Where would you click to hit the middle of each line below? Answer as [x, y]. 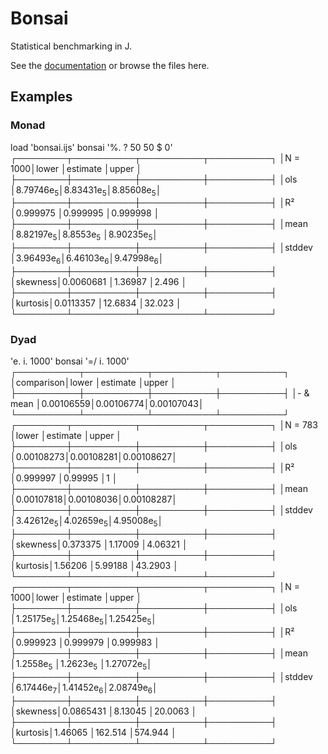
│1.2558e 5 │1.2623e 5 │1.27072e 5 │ [81, 664]
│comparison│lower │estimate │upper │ [93, 383]
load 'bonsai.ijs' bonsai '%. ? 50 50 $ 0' [91, 147]
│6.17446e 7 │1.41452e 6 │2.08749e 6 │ [84, 688]
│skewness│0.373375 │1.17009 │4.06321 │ [99, 544]
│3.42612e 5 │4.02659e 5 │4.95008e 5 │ [87, 522]
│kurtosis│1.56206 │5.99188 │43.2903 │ [94, 566]
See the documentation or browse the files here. [110, 65]
